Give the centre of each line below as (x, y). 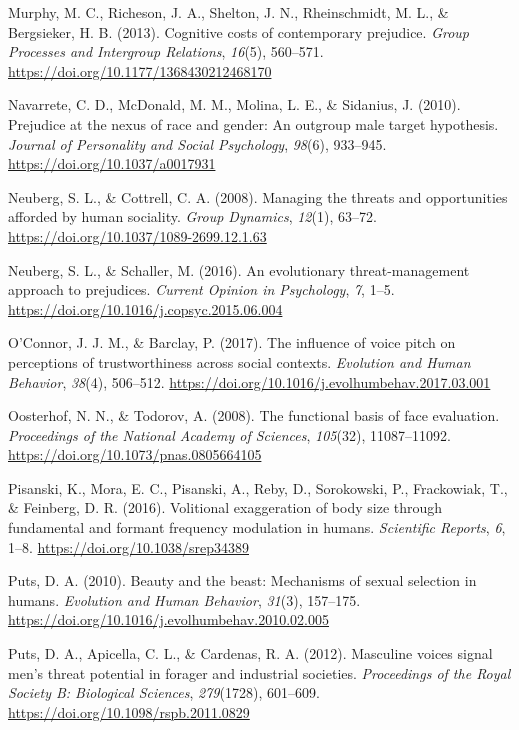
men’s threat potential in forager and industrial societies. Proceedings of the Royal (259, 672)
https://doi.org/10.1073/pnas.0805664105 (135, 454)
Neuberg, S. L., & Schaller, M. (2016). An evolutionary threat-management (239, 269)
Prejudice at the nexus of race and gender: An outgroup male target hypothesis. (253, 123)
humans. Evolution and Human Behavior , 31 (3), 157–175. (184, 599)
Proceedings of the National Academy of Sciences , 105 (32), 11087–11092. (229, 434)
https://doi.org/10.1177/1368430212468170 (140, 70)
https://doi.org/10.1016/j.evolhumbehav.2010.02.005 (169, 619)
